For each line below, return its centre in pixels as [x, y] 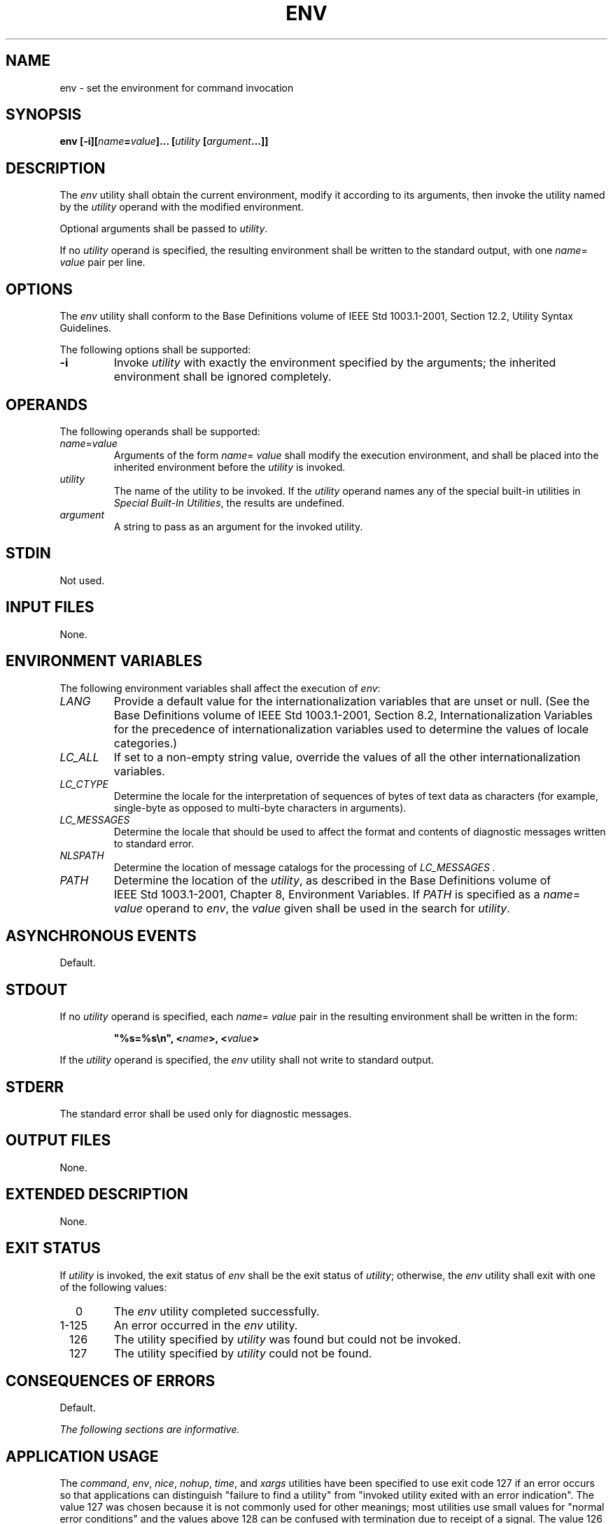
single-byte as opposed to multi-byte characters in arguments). [260, 807]
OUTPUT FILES [58, 1141]
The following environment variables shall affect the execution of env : [220, 688]
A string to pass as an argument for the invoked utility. [238, 526]
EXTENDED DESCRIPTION [97, 1194]
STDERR [35, 1087]
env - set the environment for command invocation [177, 87]
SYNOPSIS [44, 115]
